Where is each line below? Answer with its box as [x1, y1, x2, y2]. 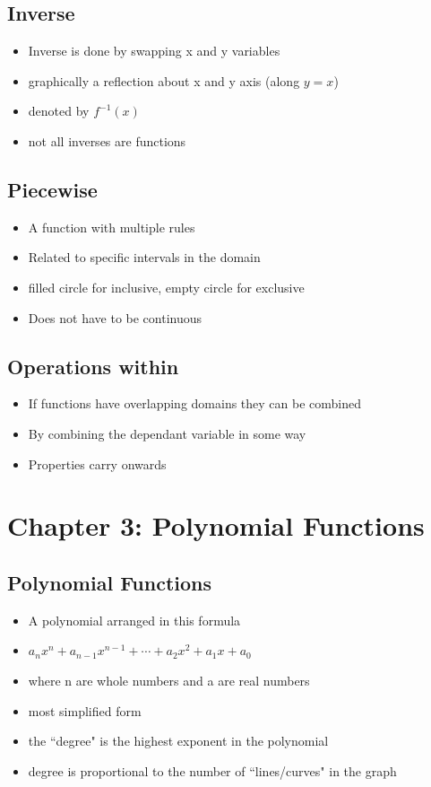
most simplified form [28, 701, 142, 720]
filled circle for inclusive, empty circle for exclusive [28, 277, 305, 296]
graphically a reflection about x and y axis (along [28, 71, 300, 90]
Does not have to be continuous [28, 308, 203, 327]
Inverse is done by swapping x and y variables [28, 41, 280, 60]
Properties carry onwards [28, 454, 167, 473]
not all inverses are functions [28, 131, 186, 150]
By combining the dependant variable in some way [28, 424, 306, 442]
